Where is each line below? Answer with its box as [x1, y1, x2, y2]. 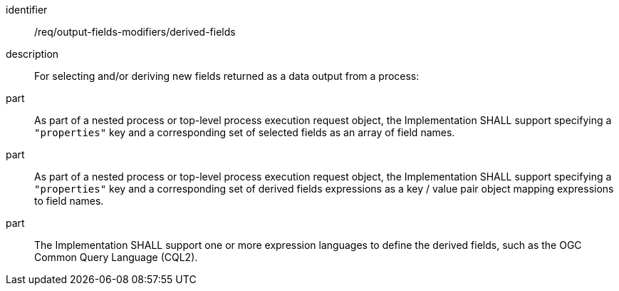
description [6, 48, 59, 60]
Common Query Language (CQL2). [34, 251, 198, 263]
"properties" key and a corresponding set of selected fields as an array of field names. [34, 126, 455, 138]
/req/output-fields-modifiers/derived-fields [34, 26, 236, 38]
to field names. [34, 195, 104, 207]
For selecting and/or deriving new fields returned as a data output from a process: [34, 70, 420, 82]
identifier [6, 4, 48, 16]
